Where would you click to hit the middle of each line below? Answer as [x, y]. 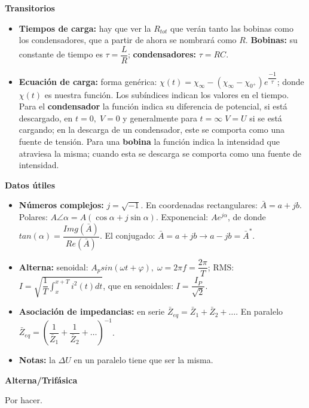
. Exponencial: [182, 217]
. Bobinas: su [271, 40]
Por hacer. [24, 400]
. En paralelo [259, 311]
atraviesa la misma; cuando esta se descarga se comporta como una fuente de [160, 153]
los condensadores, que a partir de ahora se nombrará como [128, 40]
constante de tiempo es [61, 54]
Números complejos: [61, 205]
